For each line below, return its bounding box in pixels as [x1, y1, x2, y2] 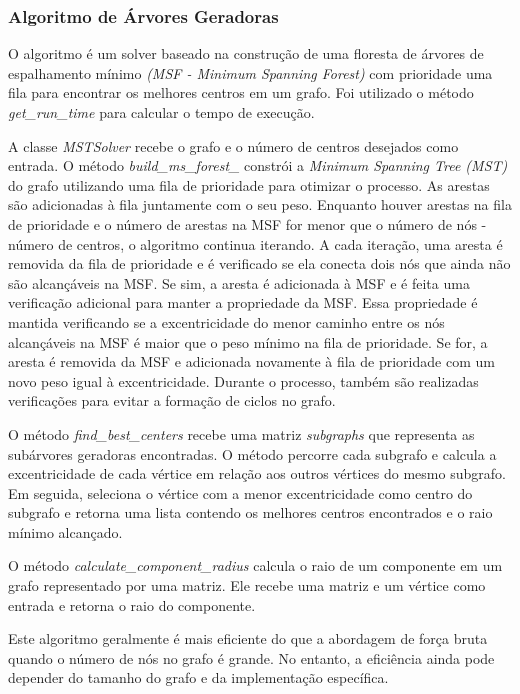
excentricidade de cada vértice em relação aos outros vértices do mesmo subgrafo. [8, 463, 506, 484]
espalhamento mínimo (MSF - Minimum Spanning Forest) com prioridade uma [8, 62, 493, 83]
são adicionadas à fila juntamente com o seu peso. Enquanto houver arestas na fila [8, 194, 512, 215]
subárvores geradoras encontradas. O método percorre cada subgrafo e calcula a [8, 443, 497, 464]
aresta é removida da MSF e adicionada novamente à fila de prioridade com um [8, 351, 495, 372]
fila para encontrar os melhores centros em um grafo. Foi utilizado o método [8, 82, 474, 103]
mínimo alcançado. [8, 521, 123, 542]
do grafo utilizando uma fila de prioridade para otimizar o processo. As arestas [8, 174, 490, 195]
